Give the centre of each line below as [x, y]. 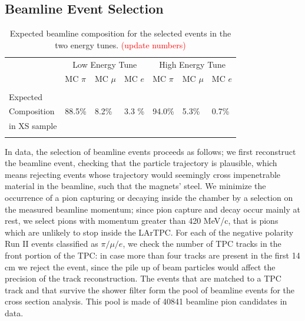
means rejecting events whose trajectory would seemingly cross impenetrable [143, 174]
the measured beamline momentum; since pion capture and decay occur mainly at [152, 209]
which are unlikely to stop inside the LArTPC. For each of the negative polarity [149, 232]
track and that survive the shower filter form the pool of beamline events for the [150, 289]
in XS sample [33, 126]
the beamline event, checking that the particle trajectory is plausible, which [141, 163]
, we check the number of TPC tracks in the [202, 244]
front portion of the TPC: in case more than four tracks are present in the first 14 [152, 255]
